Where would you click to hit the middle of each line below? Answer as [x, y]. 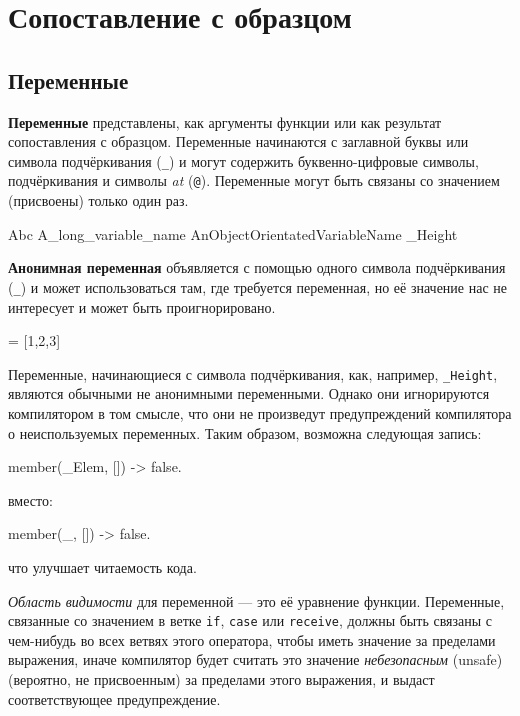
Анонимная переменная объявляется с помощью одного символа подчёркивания [257, 267]
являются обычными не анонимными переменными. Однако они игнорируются [249, 393]
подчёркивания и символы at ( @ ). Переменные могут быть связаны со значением [254, 180]
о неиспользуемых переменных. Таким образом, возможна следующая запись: [245, 432]
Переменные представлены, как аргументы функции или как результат [225, 121]
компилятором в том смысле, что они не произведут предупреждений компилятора [260, 412]
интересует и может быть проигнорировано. [142, 306]
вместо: [30, 499]
